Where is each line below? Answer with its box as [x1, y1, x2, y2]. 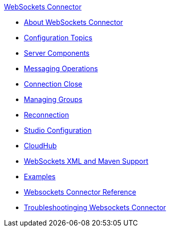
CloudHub [24, 141, 57, 150]
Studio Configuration [24, 126, 92, 134]
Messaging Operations [24, 64, 98, 73]
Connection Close [24, 80, 83, 88]
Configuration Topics [24, 33, 92, 42]
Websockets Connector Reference [24, 188, 136, 196]
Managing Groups [24, 95, 83, 104]
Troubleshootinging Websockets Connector [24, 203, 166, 212]
